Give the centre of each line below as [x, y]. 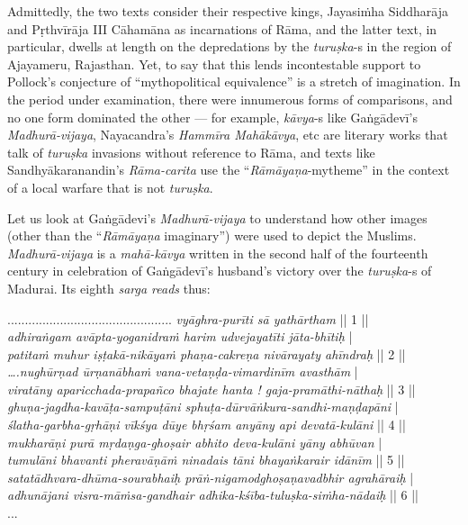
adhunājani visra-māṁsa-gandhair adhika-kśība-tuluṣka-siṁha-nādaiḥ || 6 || [213, 495]
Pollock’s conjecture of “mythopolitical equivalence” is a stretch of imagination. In [234, 81]
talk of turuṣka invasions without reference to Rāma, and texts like [191, 152]
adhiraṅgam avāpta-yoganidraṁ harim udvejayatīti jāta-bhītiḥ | [180, 336]
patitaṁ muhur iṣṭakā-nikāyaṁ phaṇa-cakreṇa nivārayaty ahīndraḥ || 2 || [207, 353]
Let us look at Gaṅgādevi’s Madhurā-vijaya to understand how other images [217, 217]
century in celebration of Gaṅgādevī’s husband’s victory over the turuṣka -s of [220, 271]
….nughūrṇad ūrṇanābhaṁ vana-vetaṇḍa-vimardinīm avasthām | [183, 371]
